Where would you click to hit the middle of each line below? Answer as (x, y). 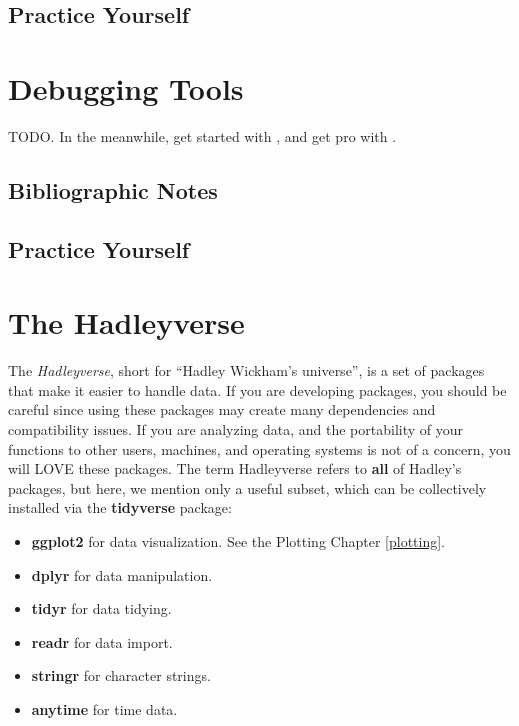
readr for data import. (102, 641)
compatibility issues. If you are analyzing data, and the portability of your (236, 428)
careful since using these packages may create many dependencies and (222, 409)
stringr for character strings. (121, 675)
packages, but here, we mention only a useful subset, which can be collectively (247, 487)
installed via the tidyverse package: (120, 507)
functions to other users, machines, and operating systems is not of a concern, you (259, 448)
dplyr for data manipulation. (122, 574)
